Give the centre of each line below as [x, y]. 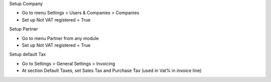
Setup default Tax [28, 54]
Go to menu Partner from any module [60, 38]
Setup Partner [24, 29]
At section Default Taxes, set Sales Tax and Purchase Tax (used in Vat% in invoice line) [112, 70]
